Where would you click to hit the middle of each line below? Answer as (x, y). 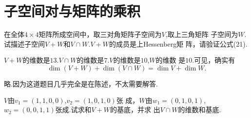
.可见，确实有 (214, 60)
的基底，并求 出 (135, 110)
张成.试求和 (73, 110)
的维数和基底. (200, 110)
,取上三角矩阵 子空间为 (202, 34)
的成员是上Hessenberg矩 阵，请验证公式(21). (178, 43)
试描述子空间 (24, 43)
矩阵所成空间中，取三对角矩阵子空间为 (100, 34)
